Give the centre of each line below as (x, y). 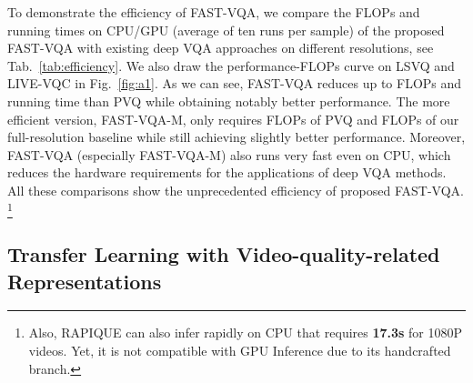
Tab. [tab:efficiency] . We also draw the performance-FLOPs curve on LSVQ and (231, 65)
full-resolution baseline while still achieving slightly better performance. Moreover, (236, 137)
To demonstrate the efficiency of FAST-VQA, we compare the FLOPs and (214, 12)
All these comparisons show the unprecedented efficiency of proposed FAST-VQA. (236, 190)
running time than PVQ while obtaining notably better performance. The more (229, 101)
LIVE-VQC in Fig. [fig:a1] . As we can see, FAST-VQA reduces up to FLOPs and (235, 83)
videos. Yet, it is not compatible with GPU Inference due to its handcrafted (240, 351)
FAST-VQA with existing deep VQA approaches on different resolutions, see (221, 48)
